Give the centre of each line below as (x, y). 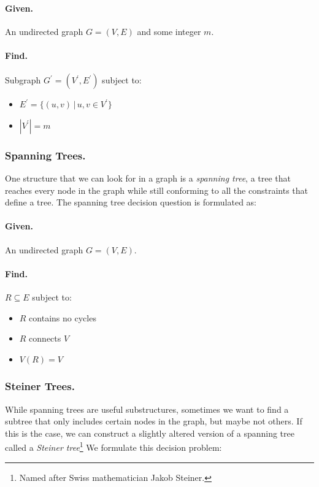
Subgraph (23, 80)
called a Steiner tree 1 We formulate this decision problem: (113, 446)
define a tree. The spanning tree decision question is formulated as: (131, 202)
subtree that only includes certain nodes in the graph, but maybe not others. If (154, 421)
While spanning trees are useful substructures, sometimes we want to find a (147, 409)
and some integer (169, 31)
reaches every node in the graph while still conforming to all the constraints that (157, 190)
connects (45, 338)
